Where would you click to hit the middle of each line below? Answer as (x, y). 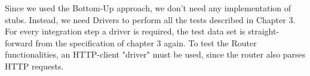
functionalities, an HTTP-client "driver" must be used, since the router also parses (155, 54)
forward (19, 42)
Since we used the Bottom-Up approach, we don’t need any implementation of (148, 8)
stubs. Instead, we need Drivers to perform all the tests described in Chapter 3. (150, 19)
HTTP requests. (34, 66)
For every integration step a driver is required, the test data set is (125, 31)
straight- (264, 31)
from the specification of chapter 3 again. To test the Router (146, 42)
